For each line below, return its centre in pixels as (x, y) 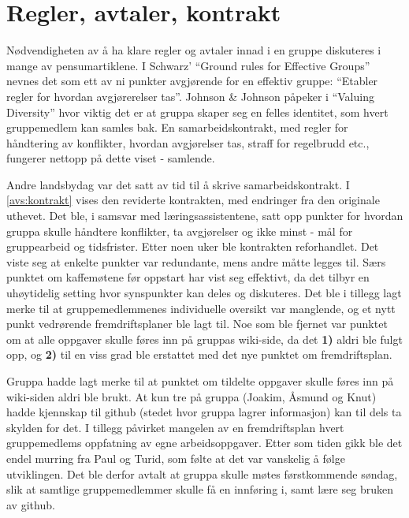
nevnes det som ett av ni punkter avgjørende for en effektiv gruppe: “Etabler (192, 81)
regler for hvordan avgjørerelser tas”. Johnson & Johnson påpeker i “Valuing (190, 96)
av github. (31, 504)
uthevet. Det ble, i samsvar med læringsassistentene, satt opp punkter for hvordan (205, 216)
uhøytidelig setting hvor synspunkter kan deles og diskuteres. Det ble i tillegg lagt (204, 293)
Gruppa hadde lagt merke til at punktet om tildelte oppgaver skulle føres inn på (200, 381)
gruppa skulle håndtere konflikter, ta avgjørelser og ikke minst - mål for (180, 231)
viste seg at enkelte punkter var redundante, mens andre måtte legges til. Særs (196, 261)
